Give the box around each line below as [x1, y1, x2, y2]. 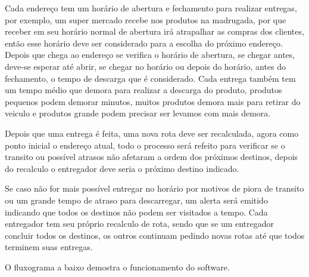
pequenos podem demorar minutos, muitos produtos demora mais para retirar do [5, 95, 301, 107]
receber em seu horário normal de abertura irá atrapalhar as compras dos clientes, [5, 25, 304, 38]
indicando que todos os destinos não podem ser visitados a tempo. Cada [5, 205, 268, 218]
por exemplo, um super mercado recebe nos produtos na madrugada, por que [5, 13, 286, 26]
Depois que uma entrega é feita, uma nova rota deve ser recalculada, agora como [5, 127, 299, 139]
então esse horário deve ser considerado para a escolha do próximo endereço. [5, 36, 283, 49]
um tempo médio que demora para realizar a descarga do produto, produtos [5, 84, 282, 96]
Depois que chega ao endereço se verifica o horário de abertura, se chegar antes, [5, 48, 295, 61]
